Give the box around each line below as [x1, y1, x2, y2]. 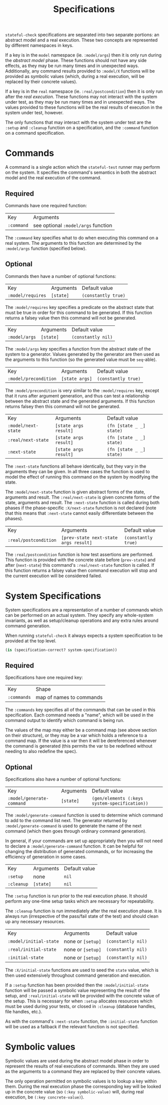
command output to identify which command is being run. [5, 717, 124, 723]
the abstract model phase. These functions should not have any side [5, 58, 147, 64]
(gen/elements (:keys [91, 796, 143, 802]
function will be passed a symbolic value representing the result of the [5, 987, 150, 993]
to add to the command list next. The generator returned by [5, 818, 127, 824]
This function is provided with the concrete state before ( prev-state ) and [5, 557, 156, 563]
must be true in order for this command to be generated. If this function [5, 309, 152, 315]
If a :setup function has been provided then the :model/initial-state [5, 982, 149, 988]
